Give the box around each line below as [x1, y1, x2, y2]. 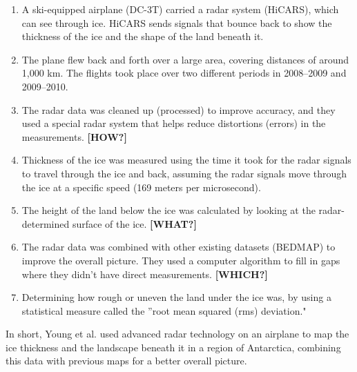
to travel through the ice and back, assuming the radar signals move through [21, 166, 347, 180]
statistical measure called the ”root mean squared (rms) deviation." [21, 303, 307, 317]
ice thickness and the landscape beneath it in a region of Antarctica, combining [6, 340, 341, 354]
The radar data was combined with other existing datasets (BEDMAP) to [21, 239, 336, 254]
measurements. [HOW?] [21, 129, 127, 144]
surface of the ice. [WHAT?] [72, 216, 197, 231]
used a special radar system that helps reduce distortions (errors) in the [21, 116, 326, 130]
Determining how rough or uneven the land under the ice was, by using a [21, 290, 331, 304]
